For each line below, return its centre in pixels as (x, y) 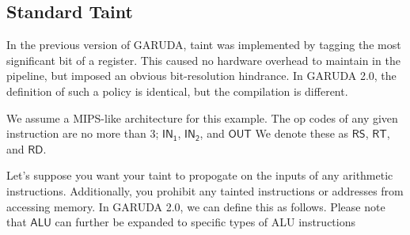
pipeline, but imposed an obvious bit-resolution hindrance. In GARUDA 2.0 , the (201, 76)
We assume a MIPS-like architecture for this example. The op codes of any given (202, 117)
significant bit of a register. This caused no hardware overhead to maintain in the (203, 60)
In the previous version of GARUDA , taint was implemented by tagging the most (204, 45)
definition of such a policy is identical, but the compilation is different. (177, 91)
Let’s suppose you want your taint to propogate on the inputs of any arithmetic (200, 175)
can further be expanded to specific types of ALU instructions (205, 222)
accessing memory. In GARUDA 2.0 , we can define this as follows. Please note (196, 206)
